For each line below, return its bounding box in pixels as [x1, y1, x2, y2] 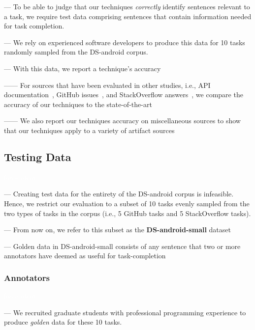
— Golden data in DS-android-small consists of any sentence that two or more [4, 241, 241, 251]
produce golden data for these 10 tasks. [4, 317, 122, 327]
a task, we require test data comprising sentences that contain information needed [4, 11, 252, 21]
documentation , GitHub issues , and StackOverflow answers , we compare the [4, 89, 243, 100]
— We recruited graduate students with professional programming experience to [4, 307, 246, 317]
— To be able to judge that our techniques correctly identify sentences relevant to [4, 1, 250, 11]
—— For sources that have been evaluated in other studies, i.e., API [4, 80, 211, 90]
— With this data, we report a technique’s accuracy [4, 63, 161, 73]
